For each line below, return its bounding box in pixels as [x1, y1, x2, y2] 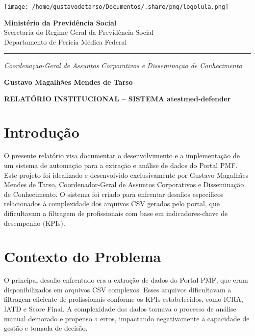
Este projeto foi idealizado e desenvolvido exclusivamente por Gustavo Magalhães [4, 169, 249, 180]
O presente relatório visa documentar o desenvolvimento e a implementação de [4, 150, 240, 161]
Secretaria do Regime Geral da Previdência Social [4, 27, 153, 37]
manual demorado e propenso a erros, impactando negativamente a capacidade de [4, 313, 250, 323]
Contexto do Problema [4, 246, 161, 266]
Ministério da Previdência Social [4, 17, 117, 27]
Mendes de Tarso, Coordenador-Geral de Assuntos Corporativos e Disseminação [4, 179, 244, 190]
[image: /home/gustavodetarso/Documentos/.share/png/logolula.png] [4, 3, 229, 10]
